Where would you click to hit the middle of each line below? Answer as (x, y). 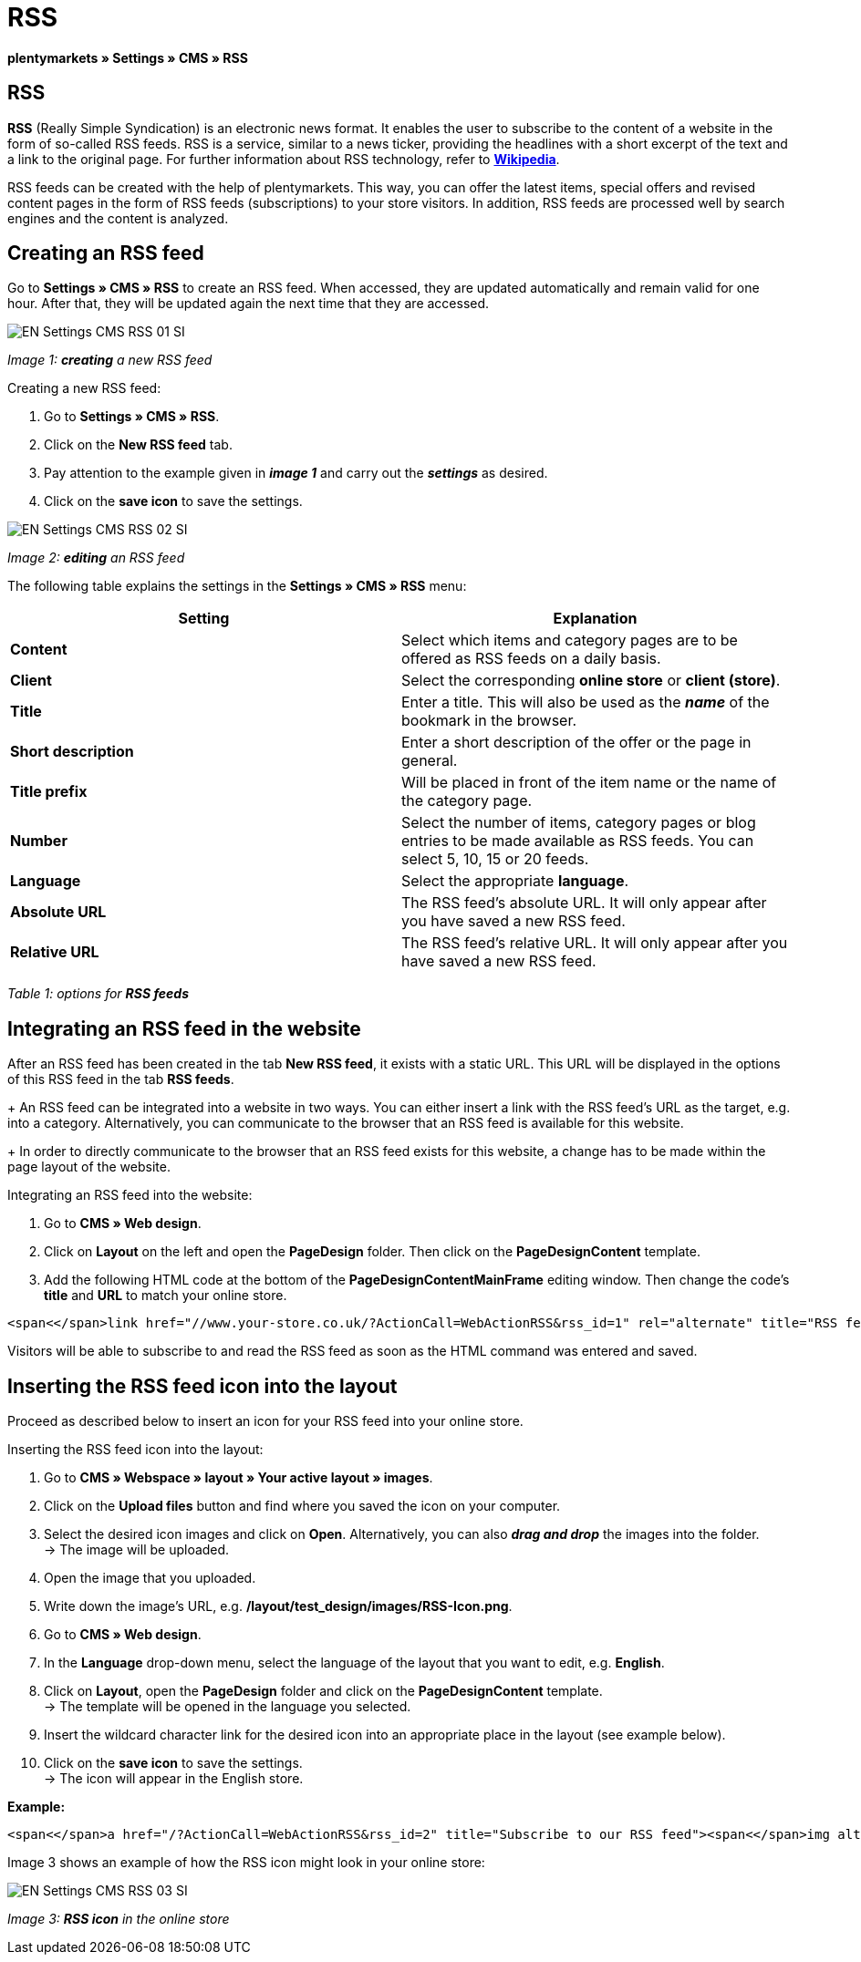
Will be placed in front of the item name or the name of (589, 783)
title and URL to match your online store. (166, 1296)
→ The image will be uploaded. (137, 1550)
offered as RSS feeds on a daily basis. (531, 659)
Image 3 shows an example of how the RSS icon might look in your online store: (246, 1863)
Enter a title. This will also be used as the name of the (586, 702)
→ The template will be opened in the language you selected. (228, 1707)
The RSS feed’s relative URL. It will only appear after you (595, 943)
